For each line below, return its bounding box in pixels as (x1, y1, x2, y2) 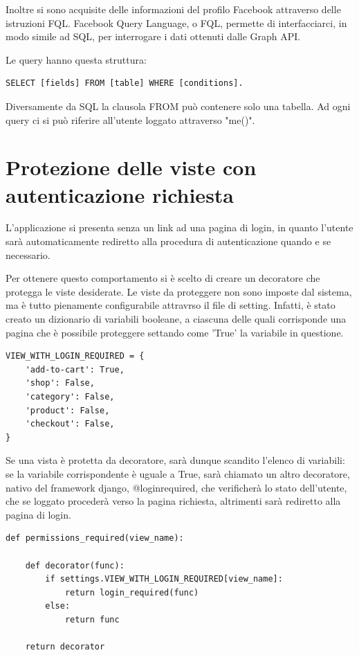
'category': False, (25, 392, 115, 402)
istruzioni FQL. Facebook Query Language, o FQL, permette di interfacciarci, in (6, 15, 347, 30)
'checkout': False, (25, 419, 115, 429)
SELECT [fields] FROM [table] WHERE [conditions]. (6, 78, 243, 89)
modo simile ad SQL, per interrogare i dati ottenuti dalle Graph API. (6, 29, 301, 44)
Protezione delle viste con (6, 153, 257, 181)
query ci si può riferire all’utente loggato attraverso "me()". (6, 112, 255, 127)
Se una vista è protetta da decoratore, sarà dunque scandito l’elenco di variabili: (6, 453, 345, 467)
